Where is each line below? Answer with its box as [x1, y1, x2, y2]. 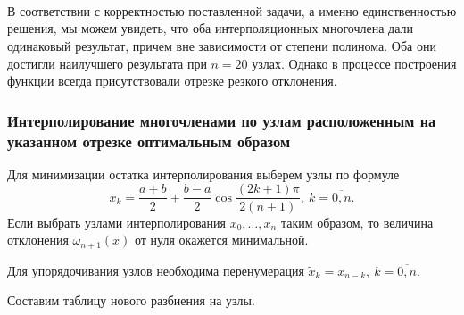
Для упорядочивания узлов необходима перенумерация [7, 261, 304, 279]
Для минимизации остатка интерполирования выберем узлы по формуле [7, 164, 400, 183]
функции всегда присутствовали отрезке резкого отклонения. [7, 71, 337, 90]
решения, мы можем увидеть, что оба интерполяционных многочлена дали [7, 19, 413, 37]
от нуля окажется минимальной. [135, 230, 309, 249]
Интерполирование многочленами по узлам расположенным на [7, 109, 436, 131]
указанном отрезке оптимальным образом [7, 129, 291, 152]
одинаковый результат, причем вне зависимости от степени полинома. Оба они [7, 36, 436, 54]
